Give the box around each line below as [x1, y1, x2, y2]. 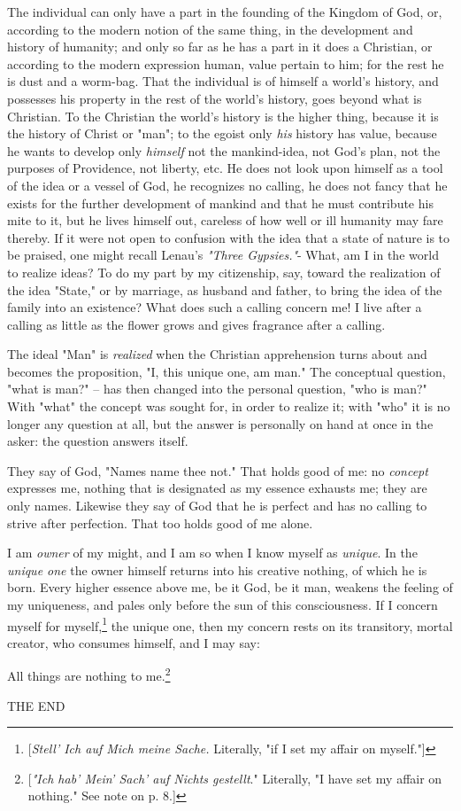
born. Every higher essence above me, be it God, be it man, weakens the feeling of [7, 578, 453, 597]
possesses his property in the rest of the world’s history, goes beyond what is [7, 89, 422, 107]
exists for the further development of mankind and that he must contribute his [7, 193, 434, 212]
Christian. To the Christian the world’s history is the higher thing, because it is [7, 106, 439, 125]
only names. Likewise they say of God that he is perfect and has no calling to [7, 496, 427, 515]
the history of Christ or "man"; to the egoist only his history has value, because [7, 124, 437, 143]
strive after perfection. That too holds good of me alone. [7, 513, 313, 532]
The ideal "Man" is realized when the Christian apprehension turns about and [7, 345, 427, 363]
